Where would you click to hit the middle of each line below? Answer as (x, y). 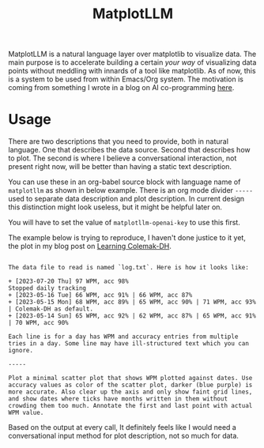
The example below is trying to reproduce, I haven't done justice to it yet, (127, 238)
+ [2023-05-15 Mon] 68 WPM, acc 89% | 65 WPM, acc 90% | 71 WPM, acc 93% (132, 302)
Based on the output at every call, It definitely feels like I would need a (123, 427)
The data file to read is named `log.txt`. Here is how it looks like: (128, 268)
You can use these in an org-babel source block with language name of (124, 182)
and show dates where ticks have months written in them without (118, 399)
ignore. (21, 351)
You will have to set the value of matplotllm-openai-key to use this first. (124, 223)
